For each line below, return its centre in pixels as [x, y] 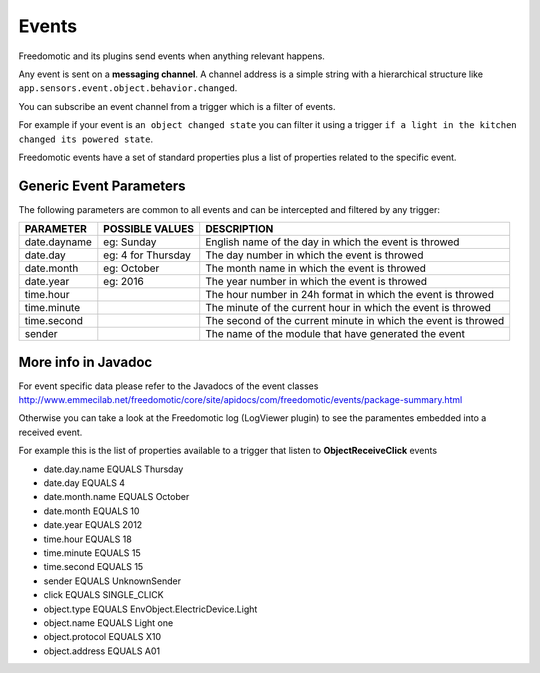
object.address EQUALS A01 [101, 651]
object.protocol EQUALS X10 [102, 637]
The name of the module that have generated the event [335, 334]
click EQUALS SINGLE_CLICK [103, 595]
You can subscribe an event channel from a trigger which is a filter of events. [177, 106]
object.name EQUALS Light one [108, 622]
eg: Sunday [130, 242]
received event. [50, 432]
